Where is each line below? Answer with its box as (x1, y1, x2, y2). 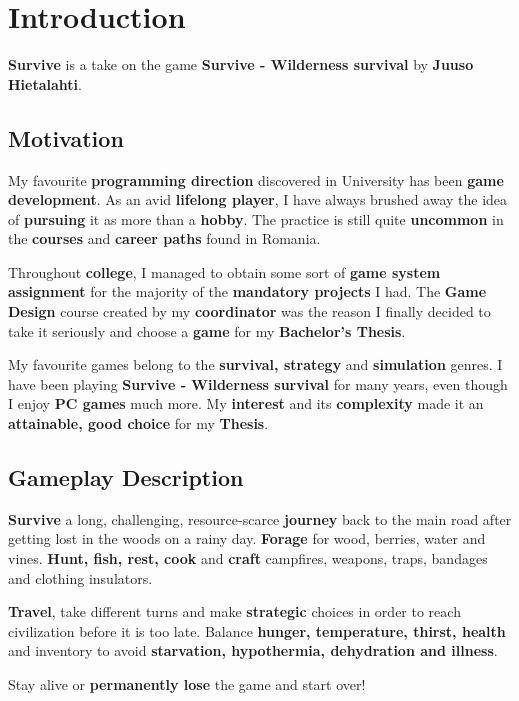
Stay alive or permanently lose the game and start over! (8, 674, 366, 694)
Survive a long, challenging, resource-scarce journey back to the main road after (8, 508, 512, 529)
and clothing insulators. (8, 567, 153, 588)
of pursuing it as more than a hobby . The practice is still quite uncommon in (8, 208, 504, 229)
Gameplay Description (8, 462, 244, 493)
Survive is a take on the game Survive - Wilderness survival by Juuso (8, 54, 474, 75)
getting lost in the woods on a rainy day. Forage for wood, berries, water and (8, 528, 486, 549)
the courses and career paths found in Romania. (8, 228, 321, 249)
